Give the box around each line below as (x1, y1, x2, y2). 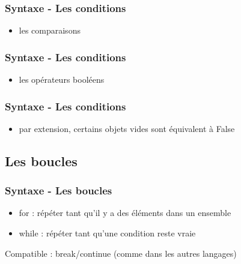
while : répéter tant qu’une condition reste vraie (19, 227, 196, 239)
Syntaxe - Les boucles (5, 183, 112, 198)
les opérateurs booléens (19, 73, 105, 86)
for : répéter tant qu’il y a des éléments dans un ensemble (19, 206, 231, 219)
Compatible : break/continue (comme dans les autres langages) (5, 247, 237, 259)
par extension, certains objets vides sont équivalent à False (19, 122, 235, 134)
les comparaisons (19, 24, 81, 37)
